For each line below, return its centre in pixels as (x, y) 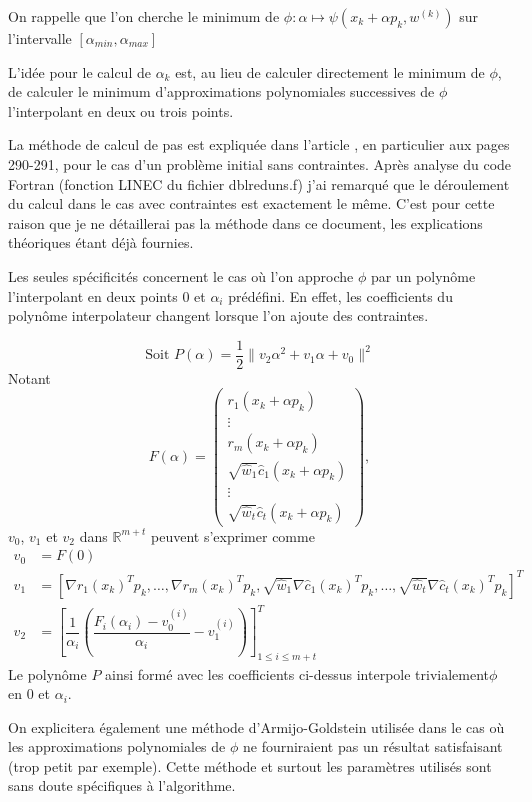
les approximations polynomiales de (117, 746)
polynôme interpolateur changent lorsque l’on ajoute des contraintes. (218, 315)
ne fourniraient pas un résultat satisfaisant (372, 746)
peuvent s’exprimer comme (233, 535)
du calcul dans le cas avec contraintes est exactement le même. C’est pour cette (251, 203)
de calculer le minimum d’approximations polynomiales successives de (221, 91)
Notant (29, 377)
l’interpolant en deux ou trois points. (121, 110)
